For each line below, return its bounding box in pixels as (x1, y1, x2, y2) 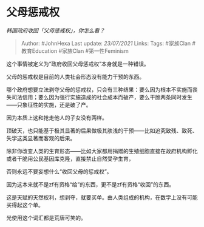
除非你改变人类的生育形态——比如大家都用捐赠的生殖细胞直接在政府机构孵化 (6, 147, 198, 155)
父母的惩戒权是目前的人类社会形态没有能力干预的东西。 (6, 73, 144, 80)
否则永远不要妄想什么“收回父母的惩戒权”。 (6, 168, 112, 175)
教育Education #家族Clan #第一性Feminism (21, 47, 129, 55)
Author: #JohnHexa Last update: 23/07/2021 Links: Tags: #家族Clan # (21, 39, 196, 47)
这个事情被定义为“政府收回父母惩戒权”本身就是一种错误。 (6, 60, 150, 67)
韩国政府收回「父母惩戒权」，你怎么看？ (6, 27, 105, 34)
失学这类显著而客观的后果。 (6, 134, 76, 141)
